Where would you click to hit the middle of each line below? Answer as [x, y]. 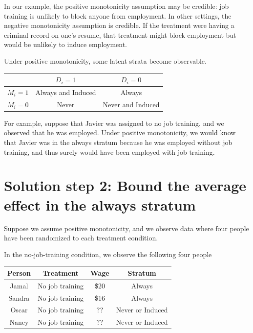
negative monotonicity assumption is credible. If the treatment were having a [119, 25]
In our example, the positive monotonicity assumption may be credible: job [116, 6]
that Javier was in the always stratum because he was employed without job [118, 142]
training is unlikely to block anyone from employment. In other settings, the [118, 15]
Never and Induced [131, 104]
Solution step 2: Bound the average [125, 185]
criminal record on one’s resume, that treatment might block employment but [120, 35]
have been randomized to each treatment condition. [81, 238]
